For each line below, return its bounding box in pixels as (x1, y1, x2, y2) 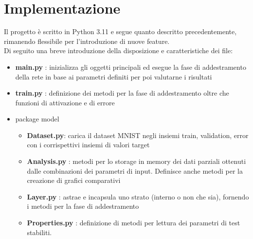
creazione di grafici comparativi (27, 175, 121, 185)
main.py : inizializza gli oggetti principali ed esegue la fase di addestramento (15, 61, 246, 72)
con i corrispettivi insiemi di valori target (27, 139, 150, 150)
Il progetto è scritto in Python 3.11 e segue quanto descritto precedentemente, (4, 26, 237, 37)
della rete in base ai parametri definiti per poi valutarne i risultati (15, 71, 212, 81)
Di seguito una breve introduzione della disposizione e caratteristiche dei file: (4, 45, 233, 56)
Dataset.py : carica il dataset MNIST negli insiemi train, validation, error (27, 130, 249, 140)
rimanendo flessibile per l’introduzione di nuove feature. (4, 36, 170, 46)
